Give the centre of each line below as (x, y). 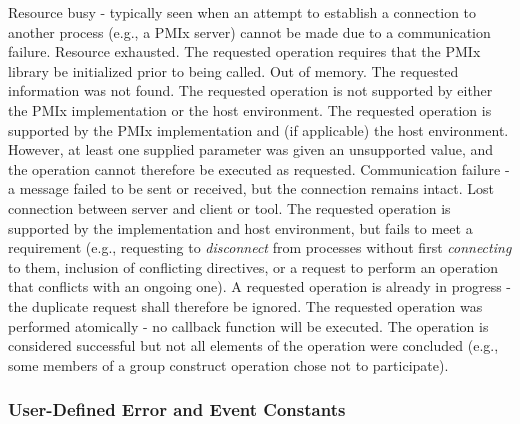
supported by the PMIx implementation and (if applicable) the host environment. (258, 129)
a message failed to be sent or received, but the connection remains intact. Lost (251, 188)
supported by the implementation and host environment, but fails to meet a (240, 227)
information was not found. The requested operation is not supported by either (250, 90)
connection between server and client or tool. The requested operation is (229, 207)
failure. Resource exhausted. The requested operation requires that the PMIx (244, 51)
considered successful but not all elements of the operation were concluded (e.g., (253, 345)
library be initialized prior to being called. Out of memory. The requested (233, 70)
